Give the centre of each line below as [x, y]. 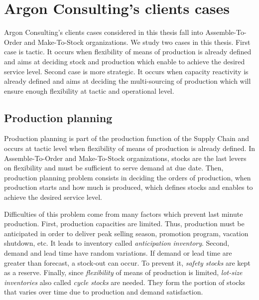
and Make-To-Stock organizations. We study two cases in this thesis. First [137, 42]
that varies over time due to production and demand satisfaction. [104, 292]
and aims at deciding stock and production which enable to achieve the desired [125, 61]
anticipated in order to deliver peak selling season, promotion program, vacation [126, 233]
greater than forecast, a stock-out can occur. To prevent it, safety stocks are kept [127, 262]
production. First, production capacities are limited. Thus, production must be [124, 224]
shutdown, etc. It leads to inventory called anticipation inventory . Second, [117, 243]
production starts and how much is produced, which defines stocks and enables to [129, 187]
